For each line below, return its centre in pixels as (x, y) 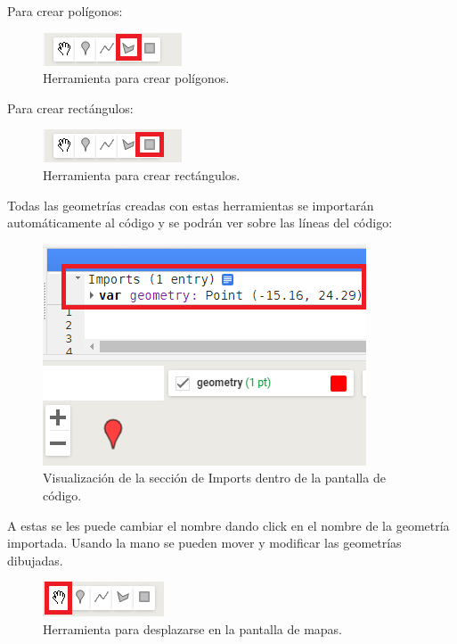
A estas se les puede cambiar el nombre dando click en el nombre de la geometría (228, 525)
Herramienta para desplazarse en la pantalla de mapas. (192, 628)
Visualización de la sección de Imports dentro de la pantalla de (214, 478)
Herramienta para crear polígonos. (136, 78)
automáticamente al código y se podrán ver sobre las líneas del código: (200, 223)
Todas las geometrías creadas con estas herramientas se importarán (191, 205)
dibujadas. (35, 560)
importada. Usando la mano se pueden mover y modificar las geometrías (204, 543)
